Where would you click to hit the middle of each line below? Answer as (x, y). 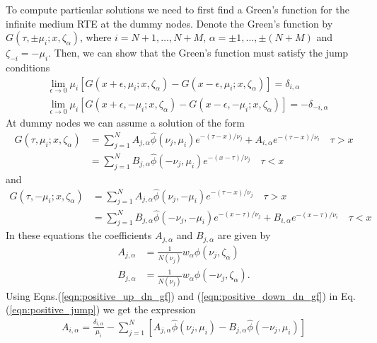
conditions (28, 67)
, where (96, 37)
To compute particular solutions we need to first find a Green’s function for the (178, 9)
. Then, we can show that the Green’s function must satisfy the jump (198, 53)
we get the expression (149, 309)
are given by (244, 235)
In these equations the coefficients (79, 235)
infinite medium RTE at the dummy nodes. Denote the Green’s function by (169, 23)
